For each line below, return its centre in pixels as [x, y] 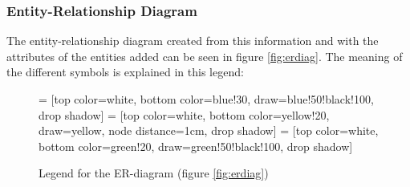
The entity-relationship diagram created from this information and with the [193, 41]
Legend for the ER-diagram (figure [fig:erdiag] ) [154, 173]
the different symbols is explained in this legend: [125, 72]
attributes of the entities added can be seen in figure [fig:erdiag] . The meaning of [205, 56]
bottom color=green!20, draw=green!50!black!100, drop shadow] [196, 146]
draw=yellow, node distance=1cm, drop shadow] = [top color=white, [209, 130]
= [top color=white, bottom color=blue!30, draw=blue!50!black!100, [206, 99]
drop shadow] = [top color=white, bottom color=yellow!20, [184, 114]
